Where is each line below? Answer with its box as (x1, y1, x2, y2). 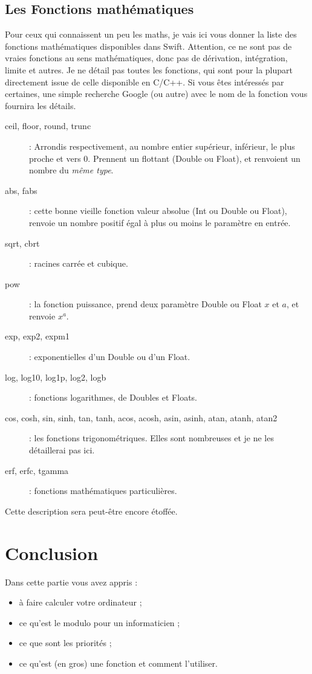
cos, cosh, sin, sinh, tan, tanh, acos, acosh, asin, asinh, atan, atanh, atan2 (5, 411, 278, 424)
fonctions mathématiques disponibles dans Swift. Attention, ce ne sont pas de (5, 39, 292, 52)
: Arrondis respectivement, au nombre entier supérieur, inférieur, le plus (29, 139, 295, 152)
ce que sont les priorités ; (19, 636, 112, 649)
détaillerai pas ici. (29, 444, 95, 456)
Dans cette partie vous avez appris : (5, 575, 138, 588)
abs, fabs (5, 184, 37, 196)
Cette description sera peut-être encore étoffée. (5, 504, 178, 517)
